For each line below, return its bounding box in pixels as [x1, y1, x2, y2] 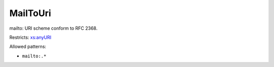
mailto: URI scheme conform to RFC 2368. [9, 25, 98, 31]
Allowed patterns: [9, 43, 47, 50]
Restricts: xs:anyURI [9, 34, 52, 40]
